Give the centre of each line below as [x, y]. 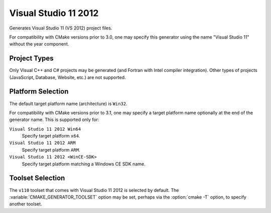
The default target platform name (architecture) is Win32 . [68, 103]
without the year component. [39, 44]
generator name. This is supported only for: [54, 119]
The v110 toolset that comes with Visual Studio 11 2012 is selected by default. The [94, 190]
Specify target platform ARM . [51, 149]
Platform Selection [39, 92]
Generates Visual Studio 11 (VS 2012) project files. [61, 28]
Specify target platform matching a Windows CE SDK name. [84, 164]
